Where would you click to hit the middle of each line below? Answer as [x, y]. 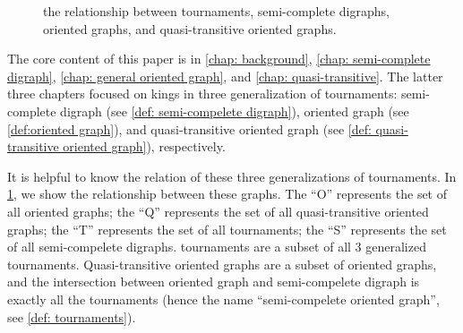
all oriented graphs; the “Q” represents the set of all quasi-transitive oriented [218, 211]
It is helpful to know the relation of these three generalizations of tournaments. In [232, 176]
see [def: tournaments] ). [72, 316]
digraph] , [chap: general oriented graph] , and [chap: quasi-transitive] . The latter [225, 76]
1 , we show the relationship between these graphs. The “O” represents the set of [227, 194]
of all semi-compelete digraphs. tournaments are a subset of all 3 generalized [217, 247]
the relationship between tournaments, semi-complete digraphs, [216, 11]
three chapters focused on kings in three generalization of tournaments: [202, 94]
